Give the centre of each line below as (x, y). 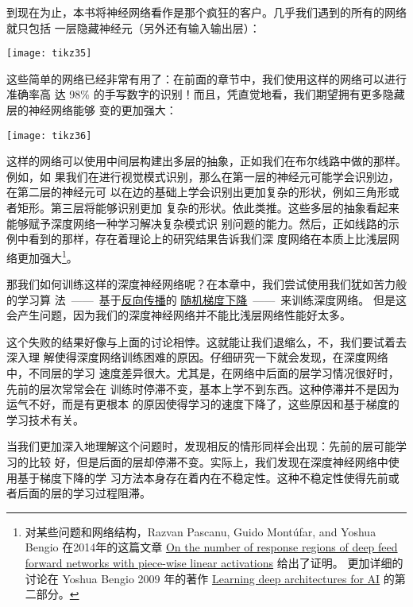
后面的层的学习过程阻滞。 (84, 493)
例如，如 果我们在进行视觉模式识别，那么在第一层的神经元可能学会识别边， (203, 176)
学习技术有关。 (45, 419)
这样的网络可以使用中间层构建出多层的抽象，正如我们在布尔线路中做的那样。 (206, 161)
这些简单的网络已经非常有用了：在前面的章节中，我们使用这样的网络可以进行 (206, 78)
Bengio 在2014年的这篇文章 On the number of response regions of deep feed (211, 547)
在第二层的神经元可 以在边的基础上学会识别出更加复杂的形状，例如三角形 (197, 192)
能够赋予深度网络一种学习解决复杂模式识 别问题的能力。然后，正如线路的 (197, 223)
